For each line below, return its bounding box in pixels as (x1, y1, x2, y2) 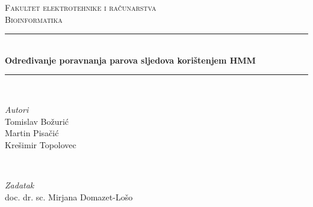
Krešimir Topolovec (5, 138, 76, 151)
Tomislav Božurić (5, 115, 69, 127)
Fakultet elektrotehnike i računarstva (5, 1, 156, 13)
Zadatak (5, 178, 34, 191)
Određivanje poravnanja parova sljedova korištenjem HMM (5, 53, 256, 66)
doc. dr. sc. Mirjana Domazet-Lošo (5, 190, 133, 203)
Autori (5, 103, 29, 115)
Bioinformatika (5, 13, 63, 25)
